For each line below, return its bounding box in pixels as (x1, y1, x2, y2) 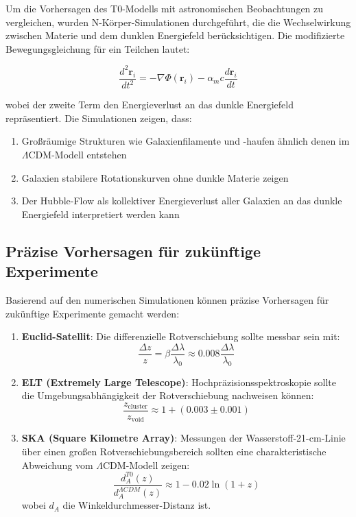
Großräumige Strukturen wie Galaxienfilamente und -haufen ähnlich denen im (21, 134, 350, 148)
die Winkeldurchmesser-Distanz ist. (62, 498, 211, 512)
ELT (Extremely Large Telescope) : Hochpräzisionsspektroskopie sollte (21, 374, 337, 389)
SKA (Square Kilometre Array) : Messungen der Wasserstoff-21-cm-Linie (21, 431, 346, 445)
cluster (128, 403, 147, 411)
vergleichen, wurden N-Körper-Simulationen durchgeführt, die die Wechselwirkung (5, 14, 351, 29)
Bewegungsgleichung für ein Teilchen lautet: (5, 41, 190, 56)
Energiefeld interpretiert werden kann (21, 206, 180, 221)
